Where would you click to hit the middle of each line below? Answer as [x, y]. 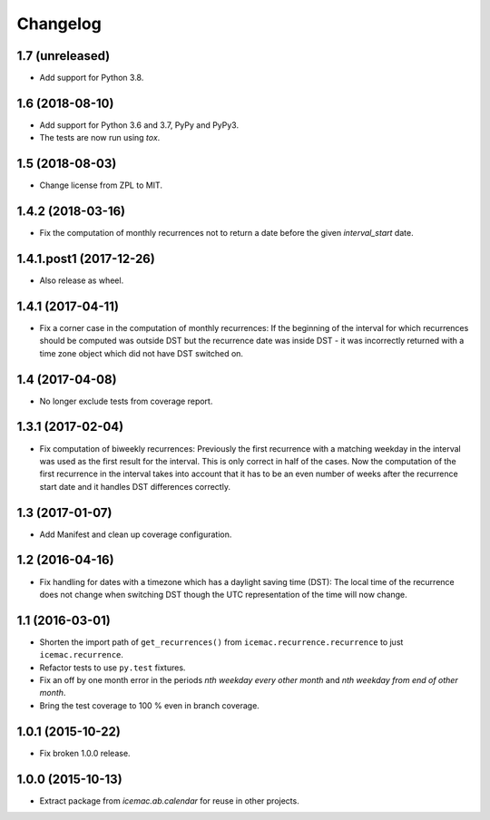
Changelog [59, 24]
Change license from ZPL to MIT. [101, 185]
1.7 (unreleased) [64, 56]
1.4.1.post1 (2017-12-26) [86, 259]
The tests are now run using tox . [100, 138]
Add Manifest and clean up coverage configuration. [136, 534]
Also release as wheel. [82, 280]
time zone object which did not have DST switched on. [142, 353]
